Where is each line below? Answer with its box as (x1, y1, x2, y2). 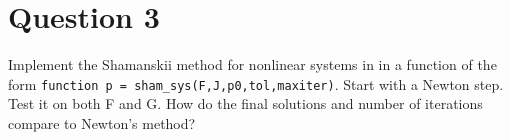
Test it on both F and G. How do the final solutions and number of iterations (8, 93, 483, 114)
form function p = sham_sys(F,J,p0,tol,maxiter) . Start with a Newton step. (8, 73, 504, 94)
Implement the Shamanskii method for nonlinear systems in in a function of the (8, 54, 497, 75)
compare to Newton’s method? (8, 112, 196, 133)
